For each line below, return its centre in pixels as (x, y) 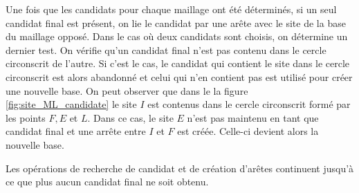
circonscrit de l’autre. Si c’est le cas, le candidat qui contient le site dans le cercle (178, 63)
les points (26, 117)
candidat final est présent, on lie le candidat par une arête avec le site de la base (176, 22)
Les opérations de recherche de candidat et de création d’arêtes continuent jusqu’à (180, 168)
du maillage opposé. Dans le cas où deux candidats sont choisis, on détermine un (177, 36)
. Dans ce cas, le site (130, 117)
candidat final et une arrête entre (76, 131)
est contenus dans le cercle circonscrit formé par (249, 104)
